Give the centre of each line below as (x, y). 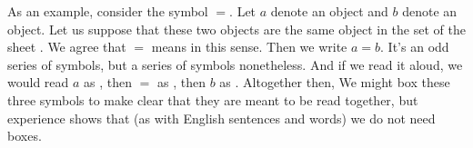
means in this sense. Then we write (249, 47)
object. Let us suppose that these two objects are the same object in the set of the (236, 29)
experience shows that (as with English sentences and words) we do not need (221, 118)
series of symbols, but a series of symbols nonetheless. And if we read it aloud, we (235, 64)
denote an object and (329, 11)
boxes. (25, 136)
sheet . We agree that (67, 47)
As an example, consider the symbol (108, 11)
